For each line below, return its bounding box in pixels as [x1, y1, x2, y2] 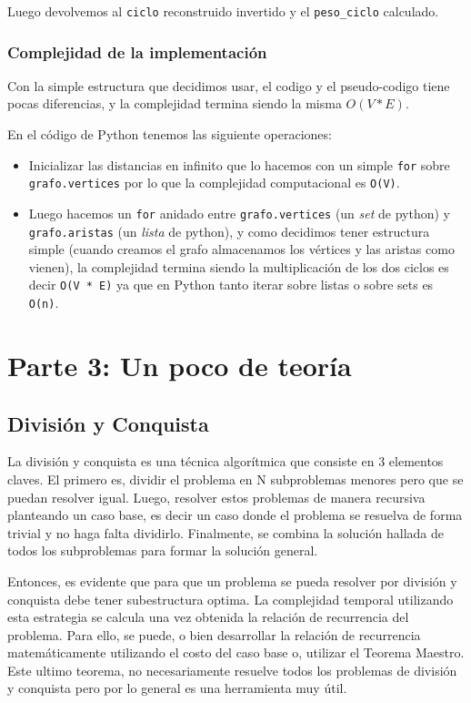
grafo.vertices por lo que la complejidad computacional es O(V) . [28, 173, 400, 192]
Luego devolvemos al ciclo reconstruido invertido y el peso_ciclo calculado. [7, 2, 439, 20]
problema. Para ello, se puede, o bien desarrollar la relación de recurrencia [7, 625, 421, 644]
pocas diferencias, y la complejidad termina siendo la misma [7, 94, 342, 113]
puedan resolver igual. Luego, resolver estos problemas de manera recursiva [7, 487, 426, 506]
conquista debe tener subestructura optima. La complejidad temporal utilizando [7, 589, 454, 608]
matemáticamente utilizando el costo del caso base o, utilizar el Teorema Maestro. [7, 643, 465, 662]
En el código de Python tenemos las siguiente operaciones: [7, 125, 332, 144]
